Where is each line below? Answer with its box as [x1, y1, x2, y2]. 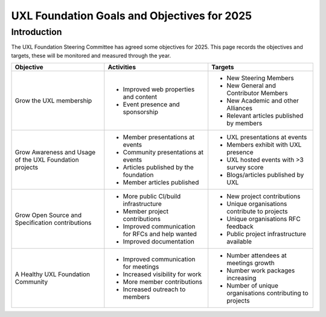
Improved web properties [123, 85, 195, 93]
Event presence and [123, 100, 181, 108]
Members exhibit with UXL [226, 140, 302, 149]
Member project [123, 207, 169, 216]
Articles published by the [123, 163, 194, 172]
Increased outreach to [123, 285, 186, 293]
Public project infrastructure [226, 230, 307, 238]
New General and [226, 81, 276, 90]
